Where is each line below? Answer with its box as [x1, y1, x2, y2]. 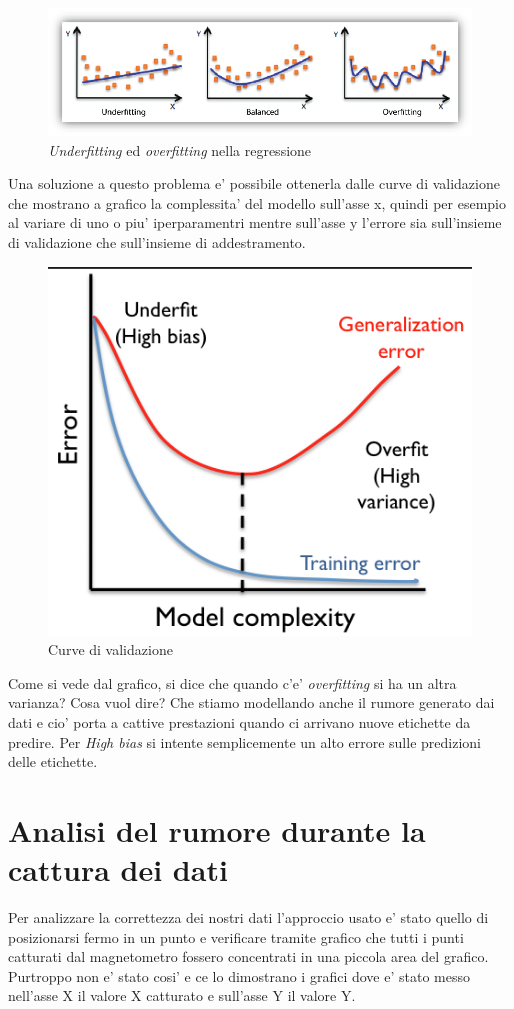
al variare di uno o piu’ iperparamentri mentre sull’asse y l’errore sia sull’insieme [8, 212, 502, 233]
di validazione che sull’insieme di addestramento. [8, 232, 306, 253]
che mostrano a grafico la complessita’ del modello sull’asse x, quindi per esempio [8, 192, 507, 213]
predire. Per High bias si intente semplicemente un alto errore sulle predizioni [8, 731, 481, 752]
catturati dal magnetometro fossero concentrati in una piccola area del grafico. [8, 946, 489, 967]
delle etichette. [8, 751, 98, 772]
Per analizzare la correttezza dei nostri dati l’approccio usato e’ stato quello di [8, 907, 489, 928]
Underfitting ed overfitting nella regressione [48, 139, 312, 160]
